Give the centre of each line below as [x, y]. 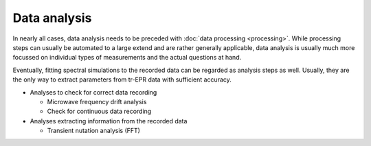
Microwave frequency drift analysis [97, 101]
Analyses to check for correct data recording [93, 92]
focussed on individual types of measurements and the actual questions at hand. [127, 58]
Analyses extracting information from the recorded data [109, 121]
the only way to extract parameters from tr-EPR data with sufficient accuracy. [122, 80]
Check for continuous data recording [99, 111]
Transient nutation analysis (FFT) [94, 131]
